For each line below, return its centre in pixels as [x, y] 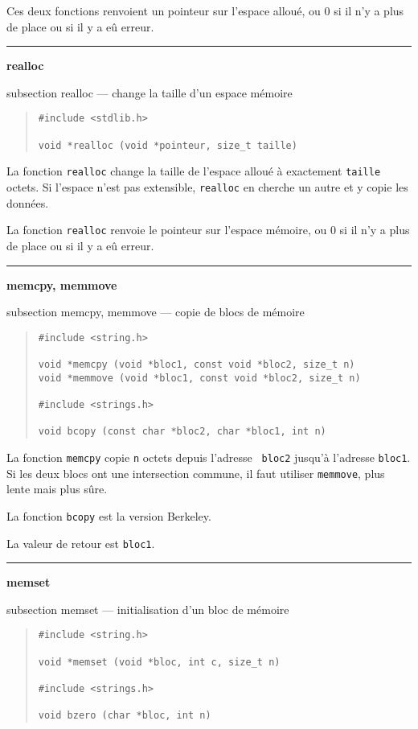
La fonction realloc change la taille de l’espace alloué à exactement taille [194, 171]
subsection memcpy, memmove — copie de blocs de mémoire [156, 312]
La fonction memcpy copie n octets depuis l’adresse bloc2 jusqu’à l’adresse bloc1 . [209, 457]
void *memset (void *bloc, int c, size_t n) [159, 662]
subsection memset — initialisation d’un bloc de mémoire [148, 609]
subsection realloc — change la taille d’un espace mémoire [150, 92]
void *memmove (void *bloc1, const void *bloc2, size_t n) [199, 378]
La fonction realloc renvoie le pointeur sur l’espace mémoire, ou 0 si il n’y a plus [208, 230]
